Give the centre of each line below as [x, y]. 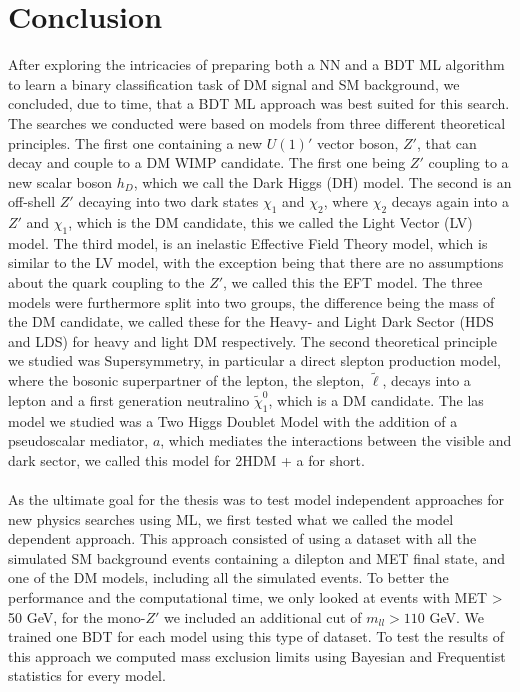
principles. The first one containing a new [135, 142]
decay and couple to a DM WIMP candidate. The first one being [207, 162]
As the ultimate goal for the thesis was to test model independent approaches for [256, 499]
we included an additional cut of [263, 616]
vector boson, [357, 142]
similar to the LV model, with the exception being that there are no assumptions [256, 262]
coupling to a [468, 162]
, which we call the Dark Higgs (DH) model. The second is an [322, 181]
